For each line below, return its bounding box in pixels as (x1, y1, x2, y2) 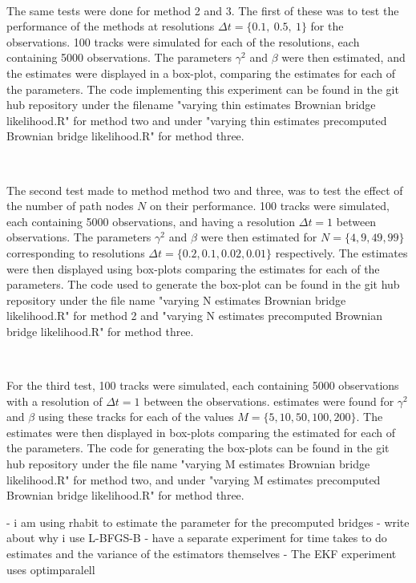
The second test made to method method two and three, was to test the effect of (6, 181, 403, 198)
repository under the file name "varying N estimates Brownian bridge (6, 291, 346, 308)
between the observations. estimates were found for (143, 392, 394, 409)
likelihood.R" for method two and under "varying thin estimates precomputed (6, 111, 387, 128)
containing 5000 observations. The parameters (6, 49, 232, 66)
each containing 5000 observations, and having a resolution (6, 213, 296, 229)
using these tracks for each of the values (38, 408, 234, 425)
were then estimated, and (281, 49, 406, 66)
